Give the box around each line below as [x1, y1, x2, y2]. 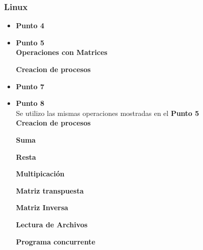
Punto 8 [16, 98, 44, 108]
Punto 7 [16, 81, 44, 91]
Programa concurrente [16, 236, 95, 246]
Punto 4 [16, 20, 44, 31]
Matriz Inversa [16, 202, 68, 213]
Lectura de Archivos [16, 219, 88, 229]
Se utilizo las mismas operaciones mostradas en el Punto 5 [16, 107, 199, 118]
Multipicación [16, 168, 65, 179]
